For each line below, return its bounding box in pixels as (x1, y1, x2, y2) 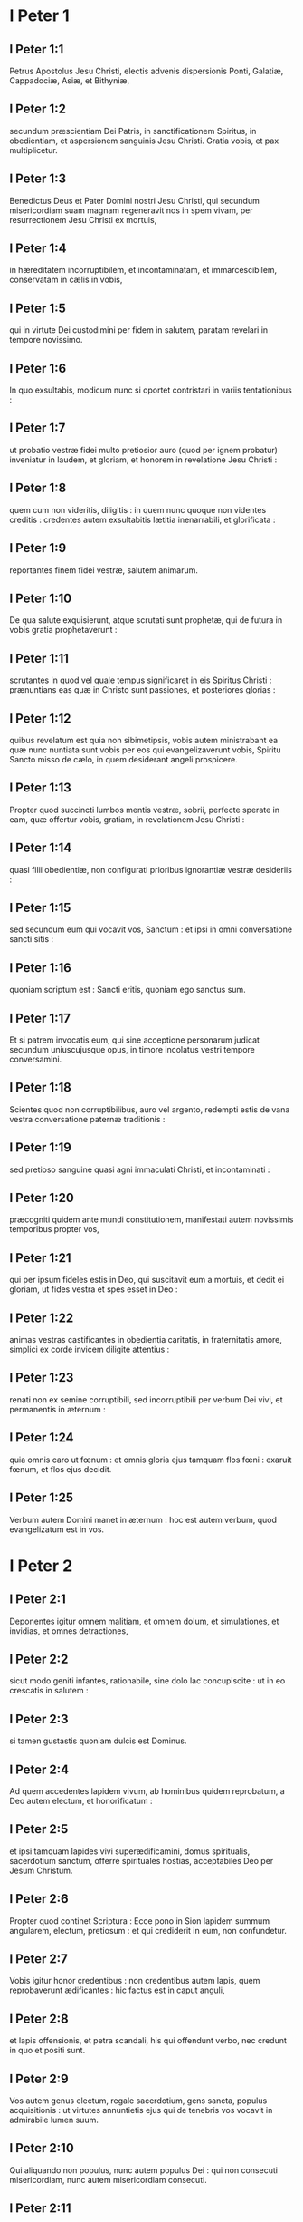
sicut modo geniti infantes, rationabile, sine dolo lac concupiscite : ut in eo (9, 1675, 286, 1686)
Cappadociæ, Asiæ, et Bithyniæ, (9, 75, 129, 86)
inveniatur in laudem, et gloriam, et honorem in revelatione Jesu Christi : (9, 454, 278, 465)
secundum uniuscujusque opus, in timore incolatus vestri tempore (9, 1044, 256, 1054)
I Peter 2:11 (9, 2200, 71, 2217)
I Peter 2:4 (9, 1761, 70, 1777)
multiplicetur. (9, 144, 58, 155)
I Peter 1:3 (9, 171, 66, 187)
